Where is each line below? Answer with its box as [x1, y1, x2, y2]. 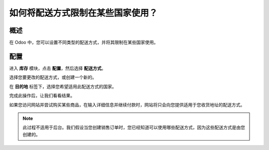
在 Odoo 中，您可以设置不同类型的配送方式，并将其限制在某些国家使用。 [9, 40, 158, 46]
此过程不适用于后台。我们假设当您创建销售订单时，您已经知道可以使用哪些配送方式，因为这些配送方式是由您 [22, 124, 245, 131]
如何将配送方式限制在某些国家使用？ [9, 7, 158, 18]
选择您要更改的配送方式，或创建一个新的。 [9, 74, 97, 80]
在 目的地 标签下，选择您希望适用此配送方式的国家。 [9, 83, 117, 89]
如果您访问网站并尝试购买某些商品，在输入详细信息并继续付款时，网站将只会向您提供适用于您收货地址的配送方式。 [9, 101, 245, 107]
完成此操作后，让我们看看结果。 [9, 93, 75, 99]
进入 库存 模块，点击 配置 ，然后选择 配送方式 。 [9, 65, 106, 71]
